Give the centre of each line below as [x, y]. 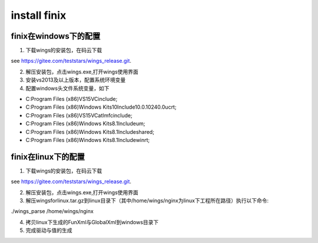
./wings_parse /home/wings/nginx [52, 211]
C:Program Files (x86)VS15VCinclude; [72, 99]
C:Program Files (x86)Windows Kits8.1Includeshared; [90, 131]
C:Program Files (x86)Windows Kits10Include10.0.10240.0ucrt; [101, 107]
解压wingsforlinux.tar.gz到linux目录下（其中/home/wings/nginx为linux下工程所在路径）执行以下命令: [147, 201]
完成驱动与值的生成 [49, 230]
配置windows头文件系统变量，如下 [67, 88]
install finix [39, 15]
